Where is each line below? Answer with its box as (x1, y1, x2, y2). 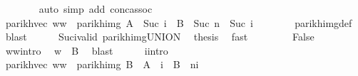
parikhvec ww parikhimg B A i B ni (5, 57, 199, 72)
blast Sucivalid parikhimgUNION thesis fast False (5, 29, 314, 44)
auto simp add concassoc (39, 1, 153, 16)
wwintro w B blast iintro (5, 43, 168, 58)
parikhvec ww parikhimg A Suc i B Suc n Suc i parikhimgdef (5, 15, 352, 30)
